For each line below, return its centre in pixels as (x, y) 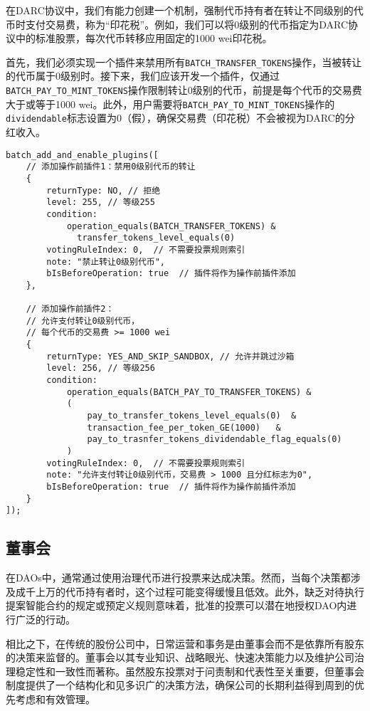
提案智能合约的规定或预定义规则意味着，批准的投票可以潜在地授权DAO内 (176, 605)
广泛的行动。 (45, 619)
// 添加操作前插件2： (70, 309)
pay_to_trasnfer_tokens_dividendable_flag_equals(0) (215, 439)
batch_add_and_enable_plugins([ (82, 155)
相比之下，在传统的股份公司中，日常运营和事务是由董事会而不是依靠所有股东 (185, 643)
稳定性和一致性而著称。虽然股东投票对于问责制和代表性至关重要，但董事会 (190, 671)
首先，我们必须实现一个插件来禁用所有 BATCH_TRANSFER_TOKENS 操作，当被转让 (184, 62)
